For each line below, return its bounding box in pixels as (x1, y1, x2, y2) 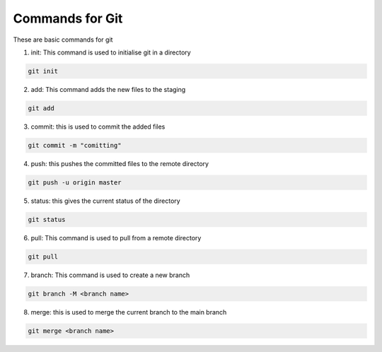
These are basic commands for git (13, 35, 113, 44)
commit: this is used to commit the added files (30, 122, 166, 131)
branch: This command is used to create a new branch (30, 271, 190, 279)
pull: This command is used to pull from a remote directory (30, 233, 202, 242)
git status (28, 216, 66, 223)
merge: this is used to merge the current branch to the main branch (30, 307, 227, 316)
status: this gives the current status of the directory (30, 196, 180, 205)
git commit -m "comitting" (28, 141, 122, 149)
